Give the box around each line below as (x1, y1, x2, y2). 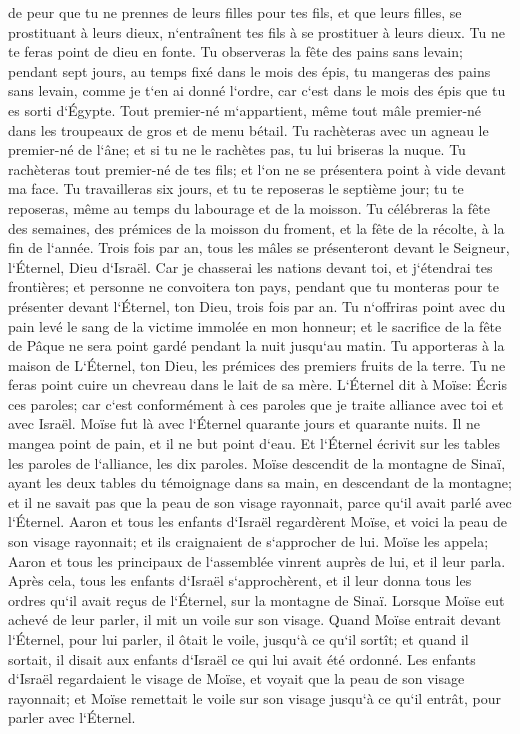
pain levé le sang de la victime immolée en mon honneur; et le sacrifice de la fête (8, 315, 502, 336)
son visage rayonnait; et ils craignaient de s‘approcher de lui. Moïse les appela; (8, 531, 489, 552)
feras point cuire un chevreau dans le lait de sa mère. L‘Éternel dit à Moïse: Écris (8, 374, 507, 395)
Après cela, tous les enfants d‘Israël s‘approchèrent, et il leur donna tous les (8, 570, 472, 591)
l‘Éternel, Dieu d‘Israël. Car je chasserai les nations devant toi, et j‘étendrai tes (8, 256, 493, 277)
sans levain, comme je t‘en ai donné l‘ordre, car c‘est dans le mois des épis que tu (8, 80, 506, 101)
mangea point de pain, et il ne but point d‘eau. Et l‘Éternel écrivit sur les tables (8, 433, 500, 454)
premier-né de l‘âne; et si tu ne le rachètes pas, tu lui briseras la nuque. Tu (8, 139, 466, 160)
